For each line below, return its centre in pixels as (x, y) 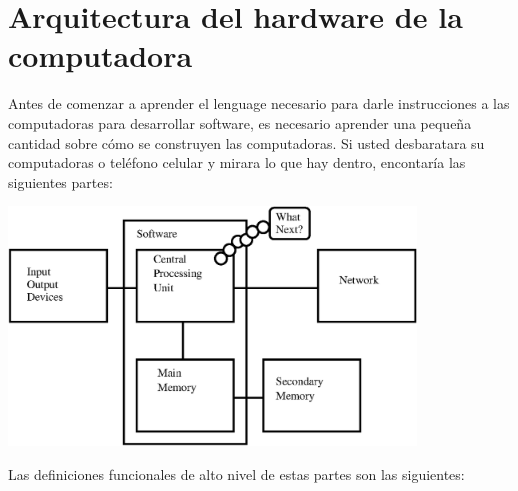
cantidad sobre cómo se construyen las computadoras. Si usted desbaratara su (246, 142)
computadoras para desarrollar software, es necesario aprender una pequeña (240, 122)
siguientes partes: (60, 181)
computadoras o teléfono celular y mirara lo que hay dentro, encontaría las (237, 162)
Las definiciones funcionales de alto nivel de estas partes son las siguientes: (236, 473)
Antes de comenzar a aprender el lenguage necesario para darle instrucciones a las (259, 103)
